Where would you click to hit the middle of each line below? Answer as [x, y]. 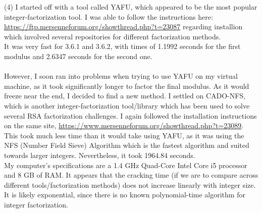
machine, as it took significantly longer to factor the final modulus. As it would [127, 86]
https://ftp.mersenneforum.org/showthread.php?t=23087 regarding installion [123, 26]
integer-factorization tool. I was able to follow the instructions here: [109, 16]
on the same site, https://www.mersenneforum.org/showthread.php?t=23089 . [124, 125]
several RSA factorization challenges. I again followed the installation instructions [130, 115]
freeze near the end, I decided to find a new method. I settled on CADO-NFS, [125, 96]
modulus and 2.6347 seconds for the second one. [78, 56]
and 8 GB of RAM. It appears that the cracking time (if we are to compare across [131, 175]
